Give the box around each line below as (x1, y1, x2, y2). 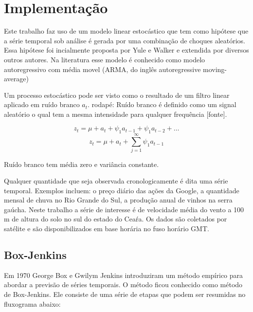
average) (4, 73, 29, 84)
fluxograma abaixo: (4, 298, 61, 309)
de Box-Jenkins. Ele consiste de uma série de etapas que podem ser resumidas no (4, 289, 246, 299)
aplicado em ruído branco (4, 99, 80, 110)
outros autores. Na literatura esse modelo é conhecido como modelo (4, 54, 205, 64)
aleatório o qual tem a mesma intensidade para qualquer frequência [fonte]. (4, 109, 227, 119)
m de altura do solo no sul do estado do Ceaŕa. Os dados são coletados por (4, 214, 227, 224)
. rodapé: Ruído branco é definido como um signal (88, 99, 236, 110)
